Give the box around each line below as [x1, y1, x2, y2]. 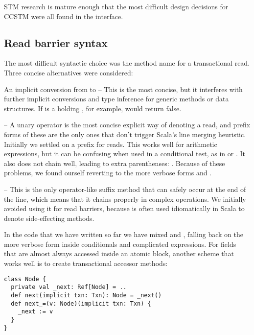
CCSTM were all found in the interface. [4, 11, 123, 21]
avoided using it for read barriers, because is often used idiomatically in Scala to [4, 203, 245, 214]
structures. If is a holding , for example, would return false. [4, 103, 182, 113]
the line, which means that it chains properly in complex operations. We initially [4, 193, 246, 204]
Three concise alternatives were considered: [4, 67, 133, 77]
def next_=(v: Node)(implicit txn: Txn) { [11, 300, 151, 307]
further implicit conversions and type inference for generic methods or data [4, 94, 229, 104]
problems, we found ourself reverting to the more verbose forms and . [4, 167, 212, 178]
